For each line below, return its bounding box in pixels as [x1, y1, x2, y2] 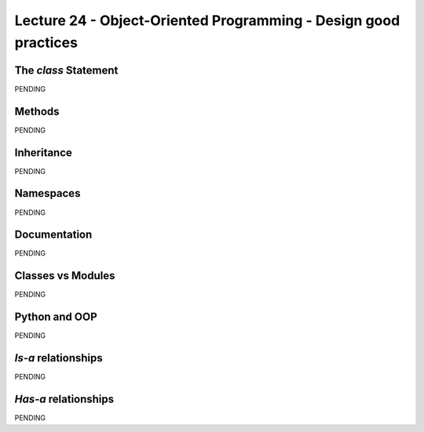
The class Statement [14, 64, 119, 77]
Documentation [14, 228, 93, 241]
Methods [14, 104, 60, 118]
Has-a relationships [14, 393, 115, 406]
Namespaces [14, 187, 81, 200]
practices [14, 34, 79, 51]
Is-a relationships [14, 351, 103, 365]
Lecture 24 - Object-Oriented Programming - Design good [14, 12, 400, 29]
